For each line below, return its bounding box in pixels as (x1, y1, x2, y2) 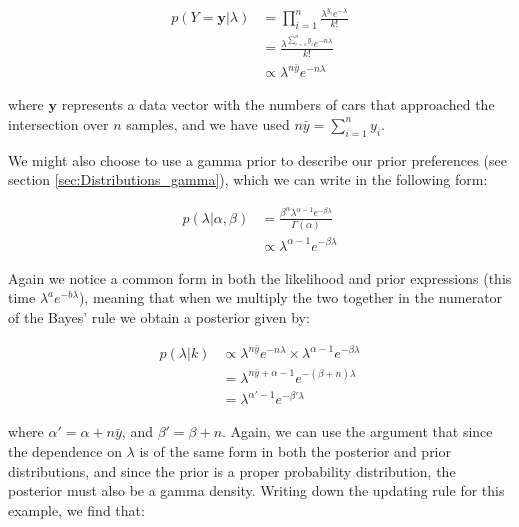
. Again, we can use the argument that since (222, 421, 493, 442)
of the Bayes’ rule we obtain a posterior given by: (8, 306, 310, 327)
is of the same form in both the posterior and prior (139, 441, 451, 462)
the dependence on (8, 441, 122, 462)
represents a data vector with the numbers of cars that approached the (61, 94, 495, 115)
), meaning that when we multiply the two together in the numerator (78, 287, 503, 308)
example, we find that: (8, 499, 145, 520)
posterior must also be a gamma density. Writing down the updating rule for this (8, 480, 505, 501)
